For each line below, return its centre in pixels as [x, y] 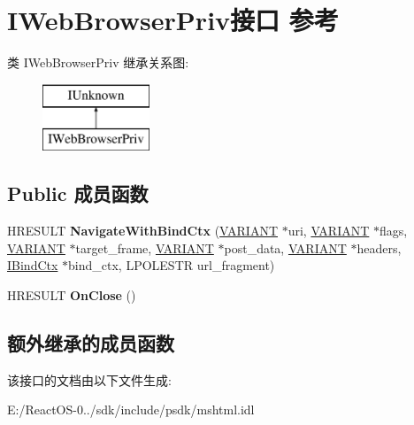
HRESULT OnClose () [72, 294]
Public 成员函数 [78, 193]
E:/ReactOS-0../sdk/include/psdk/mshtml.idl [131, 410]
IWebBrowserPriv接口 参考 [173, 20]
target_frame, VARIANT [145, 247]
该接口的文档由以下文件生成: [89, 379]
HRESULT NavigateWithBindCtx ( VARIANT [142, 231]
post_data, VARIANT [285, 247]
